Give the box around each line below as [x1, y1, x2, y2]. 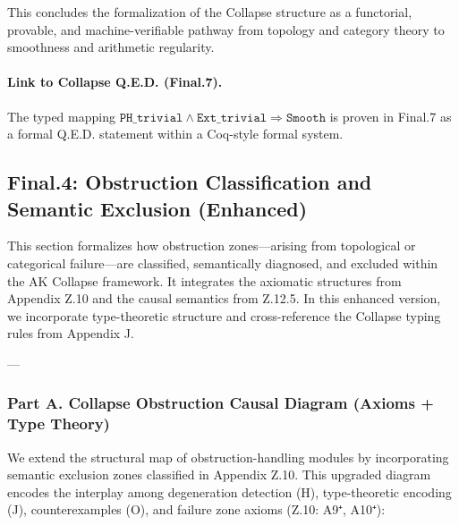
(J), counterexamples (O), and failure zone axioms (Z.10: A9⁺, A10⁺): [7, 500, 386, 519]
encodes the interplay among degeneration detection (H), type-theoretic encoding [7, 482, 452, 501]
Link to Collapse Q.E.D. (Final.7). [7, 72, 223, 91]
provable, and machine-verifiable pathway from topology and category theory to [7, 20, 445, 38]
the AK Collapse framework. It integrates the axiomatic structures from [7, 271, 402, 290]
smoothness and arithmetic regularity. [7, 38, 215, 56]
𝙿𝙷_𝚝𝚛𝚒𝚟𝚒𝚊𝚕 [119, 111, 183, 124]
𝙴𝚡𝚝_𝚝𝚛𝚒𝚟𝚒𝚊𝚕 [197, 111, 268, 124]
